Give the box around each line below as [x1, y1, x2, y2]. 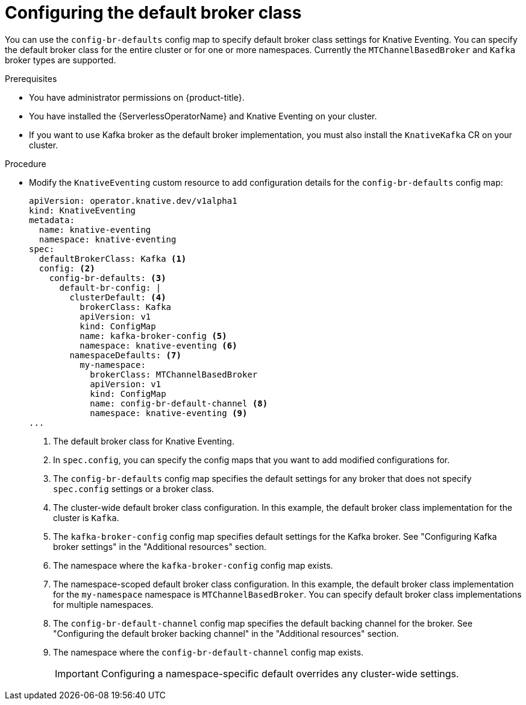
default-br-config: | [59, 282, 161, 292]
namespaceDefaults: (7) [69, 350, 181, 360]
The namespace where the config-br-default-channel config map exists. [53, 647, 364, 657]
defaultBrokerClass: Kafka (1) [39, 253, 187, 264]
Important [55, 667, 99, 680]
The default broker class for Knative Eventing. [53, 435, 234, 446]
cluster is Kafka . [53, 512, 119, 523]
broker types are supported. [5, 54, 116, 65]
